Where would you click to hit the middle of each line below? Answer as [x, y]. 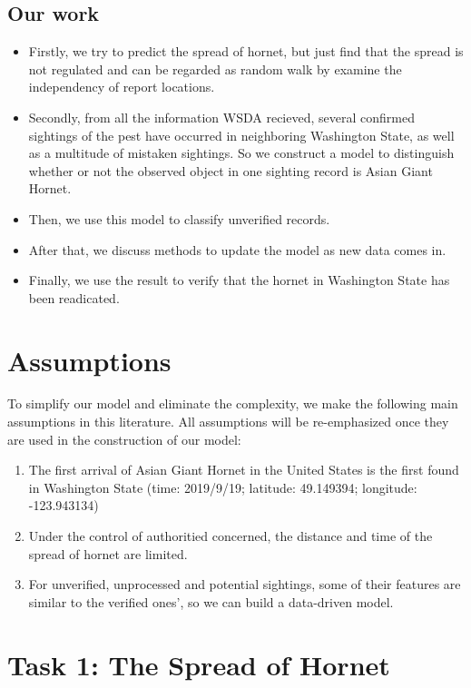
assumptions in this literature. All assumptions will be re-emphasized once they [228, 422]
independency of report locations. [122, 87]
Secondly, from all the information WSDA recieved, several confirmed [221, 117]
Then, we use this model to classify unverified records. [179, 218]
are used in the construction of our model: [124, 439]
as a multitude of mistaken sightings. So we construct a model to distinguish [241, 153]
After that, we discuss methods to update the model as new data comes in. [237, 249]
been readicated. [74, 297]
